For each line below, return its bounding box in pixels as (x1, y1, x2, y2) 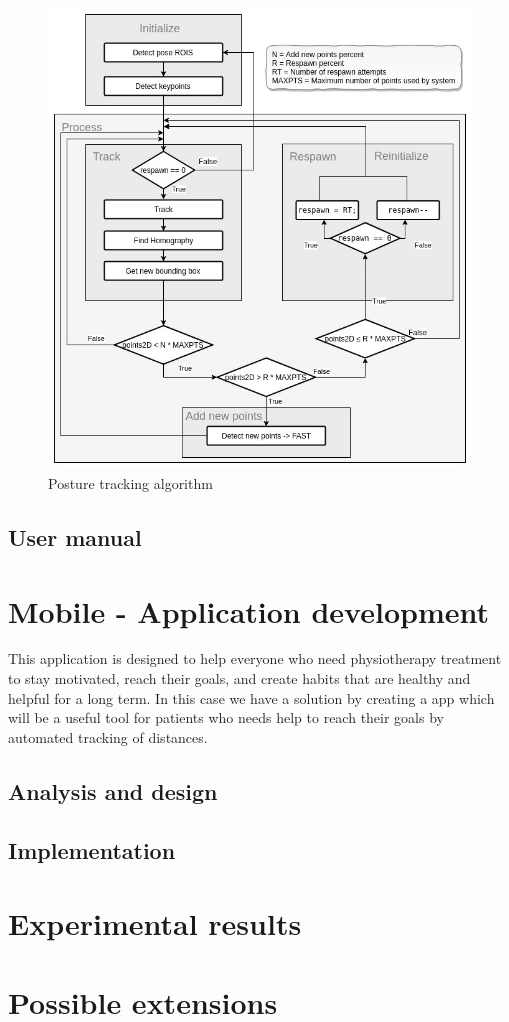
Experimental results (8, 903, 302, 944)
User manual (8, 521, 142, 552)
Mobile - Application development (8, 590, 489, 631)
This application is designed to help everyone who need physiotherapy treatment (8, 648, 502, 669)
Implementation (8, 834, 176, 865)
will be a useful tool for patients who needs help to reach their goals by (8, 707, 444, 728)
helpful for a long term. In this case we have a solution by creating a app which (8, 687, 495, 708)
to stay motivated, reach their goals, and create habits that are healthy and (8, 668, 471, 689)
